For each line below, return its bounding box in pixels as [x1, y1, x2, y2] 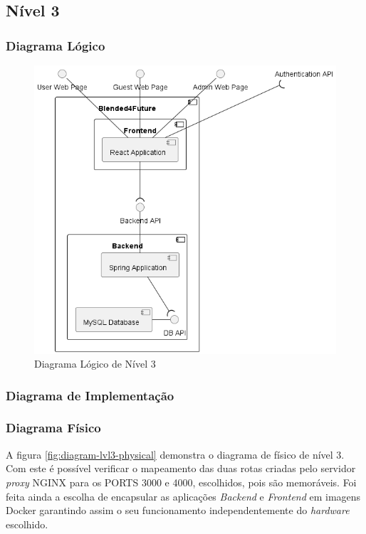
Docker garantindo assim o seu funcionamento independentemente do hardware [6, 503, 350, 518]
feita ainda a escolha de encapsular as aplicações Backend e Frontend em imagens [6, 488, 361, 503]
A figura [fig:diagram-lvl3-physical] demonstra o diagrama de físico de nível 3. [6, 447, 345, 461]
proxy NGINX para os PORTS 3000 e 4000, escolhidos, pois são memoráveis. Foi [6, 474, 357, 489]
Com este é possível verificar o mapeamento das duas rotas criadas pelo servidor [6, 461, 356, 476]
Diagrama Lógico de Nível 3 [34, 356, 156, 371]
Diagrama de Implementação [6, 386, 174, 404]
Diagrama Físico [6, 419, 101, 437]
